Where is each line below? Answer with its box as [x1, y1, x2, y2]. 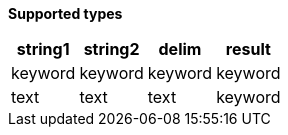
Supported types [8, 5, 123, 22]
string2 [83, 39, 140, 59]
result [225, 39, 271, 59]
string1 [16, 39, 70, 59]
